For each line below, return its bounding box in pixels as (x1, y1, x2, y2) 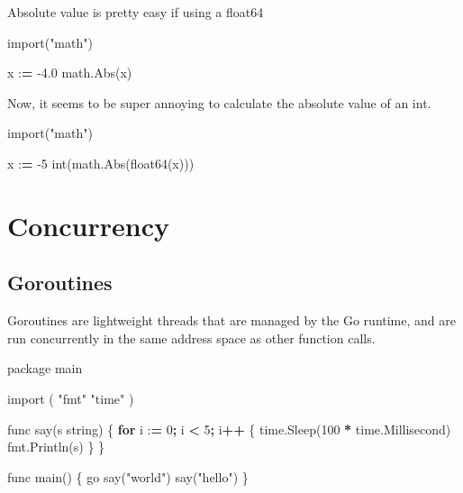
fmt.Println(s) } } (7, 437, 105, 456)
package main (7, 359, 83, 378)
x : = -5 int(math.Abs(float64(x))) (7, 153, 195, 172)
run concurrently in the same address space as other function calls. (7, 328, 376, 347)
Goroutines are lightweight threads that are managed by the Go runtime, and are (7, 311, 456, 330)
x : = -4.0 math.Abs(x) (7, 63, 132, 82)
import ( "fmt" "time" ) (7, 388, 134, 407)
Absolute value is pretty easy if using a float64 (7, 3, 264, 21)
